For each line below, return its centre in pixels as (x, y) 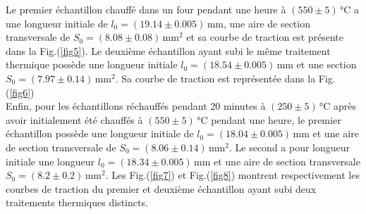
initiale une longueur (50, 161)
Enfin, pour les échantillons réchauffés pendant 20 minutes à (136, 106)
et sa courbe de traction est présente (265, 37)
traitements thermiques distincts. (77, 202)
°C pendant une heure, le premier (269, 119)
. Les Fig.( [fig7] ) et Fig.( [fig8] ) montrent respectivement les (232, 175)
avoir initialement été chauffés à (74, 119)
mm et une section (317, 64)
